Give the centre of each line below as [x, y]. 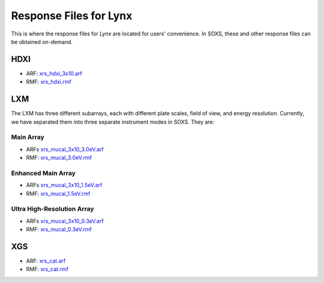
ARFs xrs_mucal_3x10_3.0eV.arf [65, 149]
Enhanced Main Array [43, 173]
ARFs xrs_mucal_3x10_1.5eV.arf [64, 185]
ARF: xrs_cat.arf [46, 261]
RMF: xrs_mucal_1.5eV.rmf [58, 193]
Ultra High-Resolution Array [52, 209]
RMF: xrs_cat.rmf [47, 269]
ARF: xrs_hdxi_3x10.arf [54, 73]
